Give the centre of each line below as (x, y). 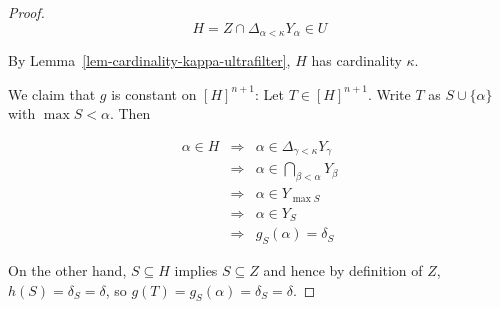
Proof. (26, 12)
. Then (130, 113)
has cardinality (356, 60)
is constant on (154, 93)
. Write (389, 93)
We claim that (52, 93)
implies (196, 269)
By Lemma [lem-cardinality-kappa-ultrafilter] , (149, 60)
